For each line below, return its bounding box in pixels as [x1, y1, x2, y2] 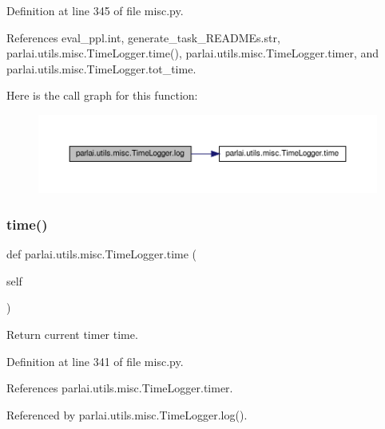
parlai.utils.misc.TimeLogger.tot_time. [6, 60, 196, 77]
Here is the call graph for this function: [6, 87, 198, 104]
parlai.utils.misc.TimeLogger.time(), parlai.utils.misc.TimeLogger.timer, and [6, 45, 379, 61]
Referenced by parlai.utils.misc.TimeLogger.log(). [6, 406, 248, 423]
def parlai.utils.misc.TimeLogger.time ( [6, 246, 197, 262]
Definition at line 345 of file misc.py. [6, 2, 184, 18]
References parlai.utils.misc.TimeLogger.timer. [6, 380, 233, 396]
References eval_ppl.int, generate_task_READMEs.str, [6, 29, 280, 45]
